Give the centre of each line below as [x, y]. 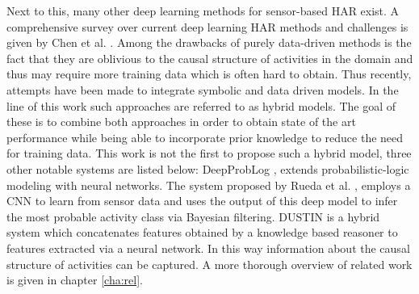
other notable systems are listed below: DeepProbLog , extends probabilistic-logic [208, 168]
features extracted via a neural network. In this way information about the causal [208, 248]
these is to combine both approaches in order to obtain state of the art [181, 122]
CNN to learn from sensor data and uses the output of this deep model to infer [202, 201]
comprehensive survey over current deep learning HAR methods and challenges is [207, 26]
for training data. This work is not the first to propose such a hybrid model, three [209, 153]
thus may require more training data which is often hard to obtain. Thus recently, [209, 74]
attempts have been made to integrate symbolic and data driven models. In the [203, 89]
